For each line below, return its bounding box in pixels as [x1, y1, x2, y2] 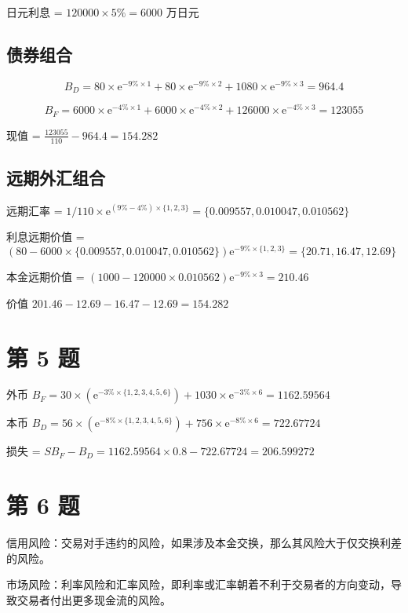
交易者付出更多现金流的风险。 [16, 591, 171, 608]
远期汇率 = [6, 202, 63, 218]
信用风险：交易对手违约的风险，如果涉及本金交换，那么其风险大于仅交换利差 [6, 535, 402, 551]
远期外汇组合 [6, 166, 105, 190]
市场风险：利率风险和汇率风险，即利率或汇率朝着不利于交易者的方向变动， [6, 576, 391, 593]
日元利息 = [6, 4, 63, 20]
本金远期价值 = [6, 268, 85, 285]
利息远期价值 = [6, 228, 85, 245]
